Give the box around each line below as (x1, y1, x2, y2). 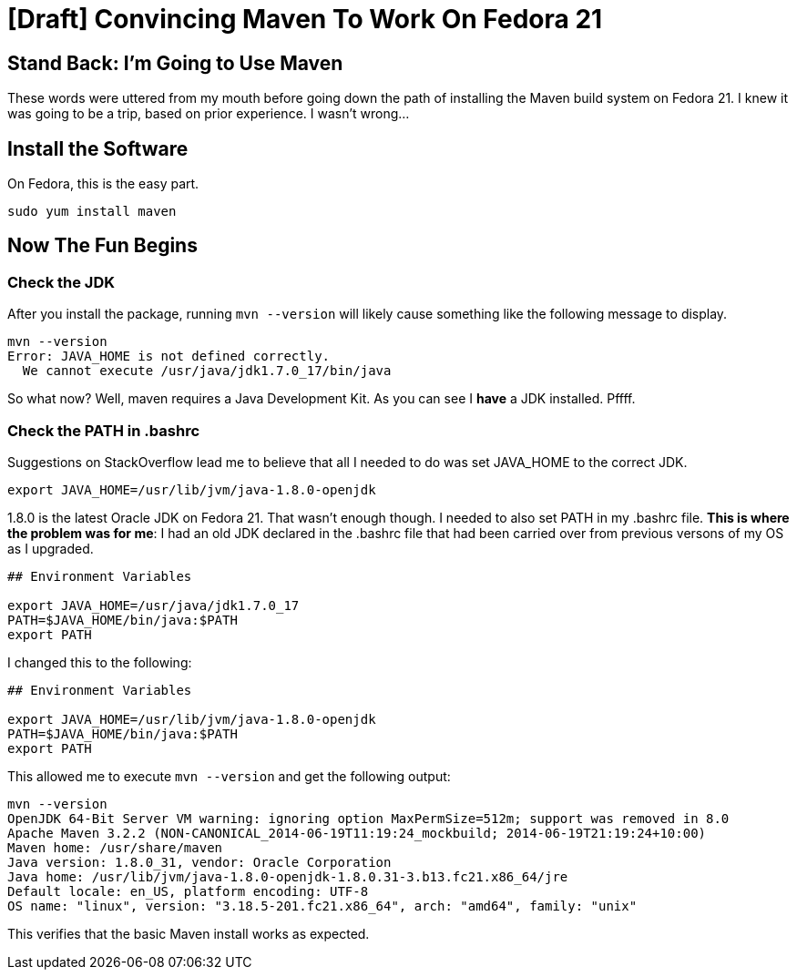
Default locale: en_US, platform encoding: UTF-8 (7, 883, 369, 899)
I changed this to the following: (7, 654, 192, 670)
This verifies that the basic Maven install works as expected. (7, 925, 370, 941)
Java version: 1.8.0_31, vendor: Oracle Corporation (7, 854, 392, 870)
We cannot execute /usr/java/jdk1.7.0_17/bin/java (22, 363, 392, 379)
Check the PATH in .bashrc (7, 421, 200, 440)
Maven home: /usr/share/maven (7, 840, 223, 855)
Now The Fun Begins (7, 234, 198, 258)
